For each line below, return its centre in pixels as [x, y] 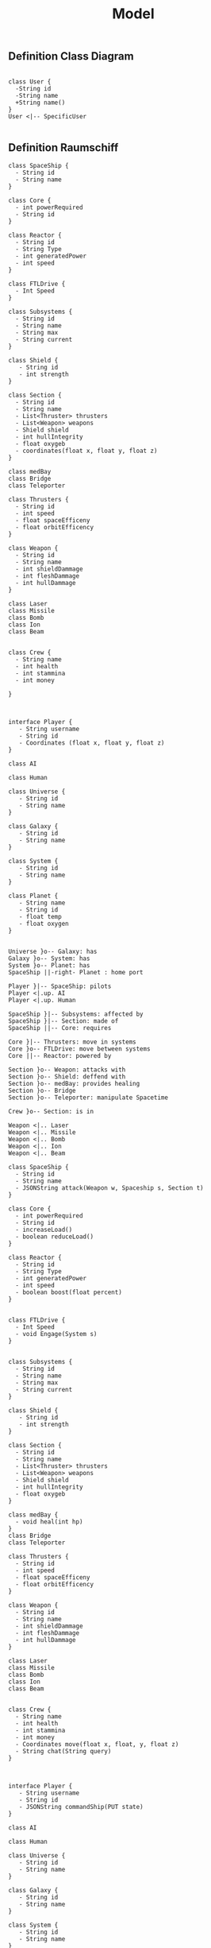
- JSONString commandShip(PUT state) [81, 1807]
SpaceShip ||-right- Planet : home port [76, 973]
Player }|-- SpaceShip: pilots [60, 986]
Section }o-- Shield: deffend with [67, 1077]
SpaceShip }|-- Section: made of [63, 1021]
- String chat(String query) [63, 1752]
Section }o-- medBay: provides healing [74, 1084]
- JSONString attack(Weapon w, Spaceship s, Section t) [109, 1188]
